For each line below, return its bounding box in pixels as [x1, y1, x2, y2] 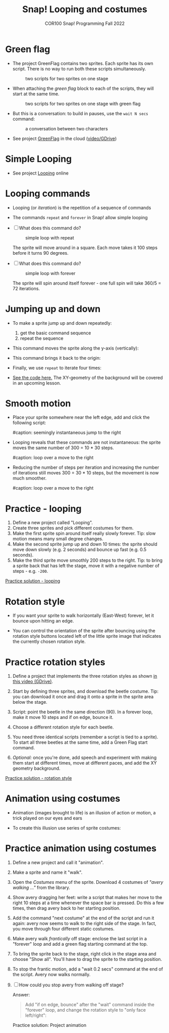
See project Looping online [12, 170, 69, 176]
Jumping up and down [5, 303, 101, 315]
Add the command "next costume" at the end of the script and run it [12, 915, 154, 921]
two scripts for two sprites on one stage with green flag [25, 100, 141, 107]
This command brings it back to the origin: [12, 355, 101, 361]
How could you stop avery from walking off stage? [19, 982, 124, 988]
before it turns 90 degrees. [12, 250, 69, 256]
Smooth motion [5, 397, 71, 409]
